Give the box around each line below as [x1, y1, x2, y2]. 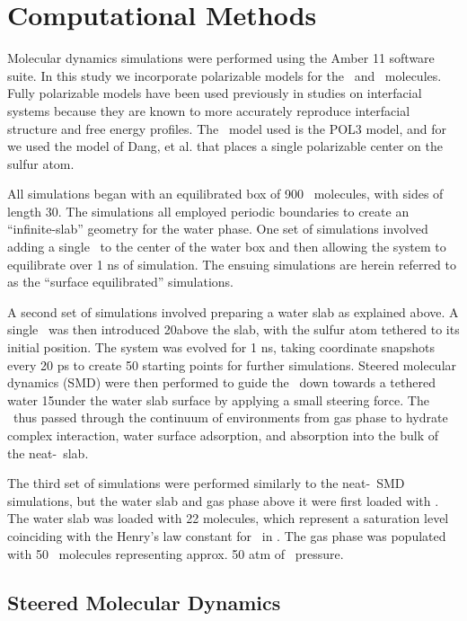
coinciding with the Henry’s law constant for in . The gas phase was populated [7, 526, 446, 545]
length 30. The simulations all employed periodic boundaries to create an [7, 201, 410, 220]
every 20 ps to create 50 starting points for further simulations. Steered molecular [7, 355, 457, 374]
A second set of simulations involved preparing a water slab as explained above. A [7, 302, 459, 321]
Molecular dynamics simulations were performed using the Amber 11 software [7, 49, 435, 67]
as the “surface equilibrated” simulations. [7, 272, 233, 291]
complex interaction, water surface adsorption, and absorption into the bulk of [7, 426, 438, 444]
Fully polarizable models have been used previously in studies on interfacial [7, 84, 422, 102]
